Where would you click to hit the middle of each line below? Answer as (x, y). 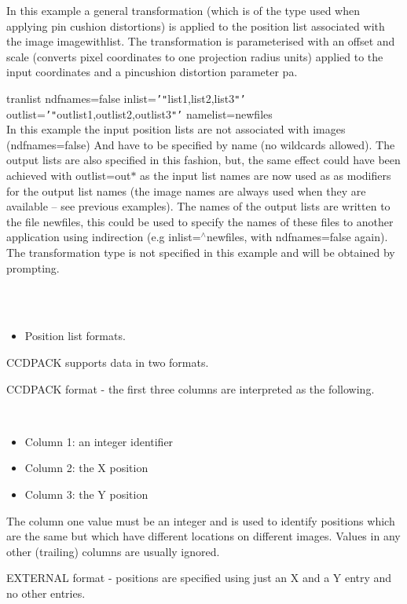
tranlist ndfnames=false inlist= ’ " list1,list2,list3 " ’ (126, 98)
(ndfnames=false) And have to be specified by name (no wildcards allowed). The (201, 144)
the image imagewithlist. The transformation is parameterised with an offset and (201, 41)
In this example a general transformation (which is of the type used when (183, 10)
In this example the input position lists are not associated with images (176, 129)
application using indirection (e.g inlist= (104, 237)
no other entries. (46, 593)
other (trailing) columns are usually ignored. (113, 551)
